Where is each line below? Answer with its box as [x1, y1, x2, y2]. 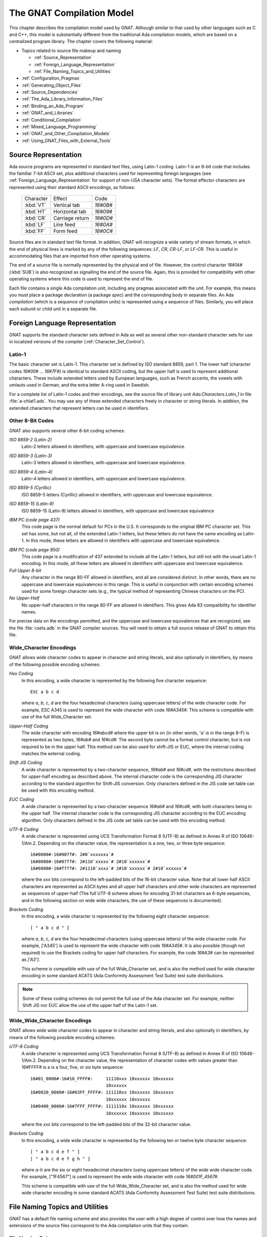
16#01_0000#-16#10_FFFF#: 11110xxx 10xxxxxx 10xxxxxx [30, 1076, 174, 1081]
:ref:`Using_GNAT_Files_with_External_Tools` [21, 138, 112, 143]
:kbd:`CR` [24, 215, 46, 222]
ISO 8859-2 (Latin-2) [9, 437, 52, 443]
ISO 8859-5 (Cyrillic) [9, 485, 51, 491]
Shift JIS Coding [9, 760, 43, 765]
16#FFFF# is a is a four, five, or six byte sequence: [21, 1064, 124, 1070]
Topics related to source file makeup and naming [21, 48, 121, 53]
